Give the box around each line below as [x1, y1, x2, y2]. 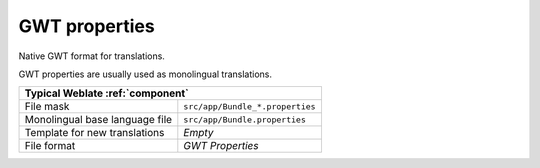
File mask [24, 100, 70, 114]
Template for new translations [24, 126, 165, 140]
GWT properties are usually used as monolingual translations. [18, 68, 273, 80]
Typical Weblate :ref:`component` [24, 86, 189, 100]
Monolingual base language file [24, 113, 173, 127]
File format [24, 139, 76, 153]
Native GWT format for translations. [18, 50, 165, 62]
